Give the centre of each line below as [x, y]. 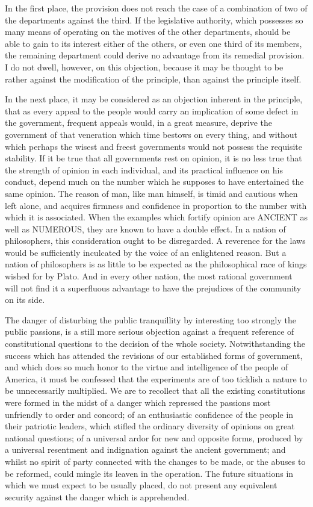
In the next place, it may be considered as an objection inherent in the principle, [154, 99]
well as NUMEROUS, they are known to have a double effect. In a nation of [145, 229]
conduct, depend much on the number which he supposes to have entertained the [154, 182]
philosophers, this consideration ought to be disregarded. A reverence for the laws [155, 241]
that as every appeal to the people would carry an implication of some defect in [152, 110]
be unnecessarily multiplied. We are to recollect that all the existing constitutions [155, 390]
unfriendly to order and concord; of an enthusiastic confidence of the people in [149, 414]
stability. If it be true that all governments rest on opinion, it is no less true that [153, 158]
